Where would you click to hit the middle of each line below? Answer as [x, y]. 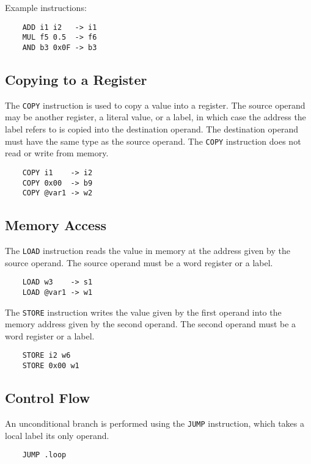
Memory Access [56, 225]
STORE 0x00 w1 [51, 366]
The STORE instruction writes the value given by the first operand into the [143, 312]
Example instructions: [46, 7]
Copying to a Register [76, 79]
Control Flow [48, 398]
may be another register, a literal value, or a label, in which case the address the [155, 117]
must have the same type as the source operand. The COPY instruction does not [153, 141]
